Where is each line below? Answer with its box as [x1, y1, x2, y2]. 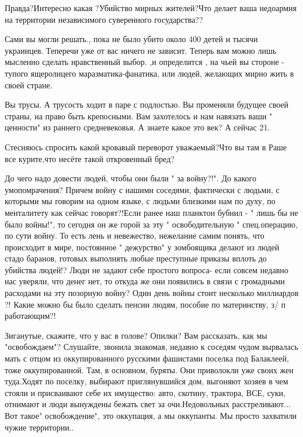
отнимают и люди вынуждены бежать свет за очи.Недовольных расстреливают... [5, 398, 291, 410]
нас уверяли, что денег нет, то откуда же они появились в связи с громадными [5, 275, 285, 287]
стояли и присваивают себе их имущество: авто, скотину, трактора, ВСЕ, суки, [5, 386, 285, 398]
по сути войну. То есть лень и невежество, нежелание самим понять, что [5, 229, 264, 242]
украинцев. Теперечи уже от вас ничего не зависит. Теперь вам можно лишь [5, 44, 277, 56]
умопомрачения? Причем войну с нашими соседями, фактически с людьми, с [5, 183, 280, 195]
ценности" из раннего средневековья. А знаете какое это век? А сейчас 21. [5, 121, 270, 133]
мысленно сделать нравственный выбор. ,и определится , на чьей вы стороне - [5, 56, 284, 68]
